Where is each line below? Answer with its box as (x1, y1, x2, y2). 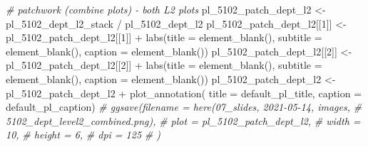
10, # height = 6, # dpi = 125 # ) (6, 127, 160, 142)
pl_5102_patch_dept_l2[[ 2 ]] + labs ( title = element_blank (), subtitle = (6, 58, 322, 72)
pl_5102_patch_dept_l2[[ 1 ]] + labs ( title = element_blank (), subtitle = (6, 30, 322, 45)
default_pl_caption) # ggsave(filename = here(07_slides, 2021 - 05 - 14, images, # (6, 99, 362, 114)
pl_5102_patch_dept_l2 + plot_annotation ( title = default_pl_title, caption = (6, 85, 362, 100)
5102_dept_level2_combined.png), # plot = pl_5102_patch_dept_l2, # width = (6, 113, 361, 128)
